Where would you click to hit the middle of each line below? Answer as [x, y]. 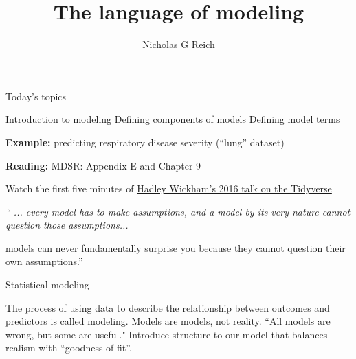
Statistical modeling [47, 285]
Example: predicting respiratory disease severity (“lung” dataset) [145, 142]
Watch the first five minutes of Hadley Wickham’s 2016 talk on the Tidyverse [169, 188]
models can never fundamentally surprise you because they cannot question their [176, 247]
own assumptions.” [44, 261]
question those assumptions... [67, 225]
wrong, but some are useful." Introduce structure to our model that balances [167, 334]
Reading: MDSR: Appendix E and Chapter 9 [103, 165]
